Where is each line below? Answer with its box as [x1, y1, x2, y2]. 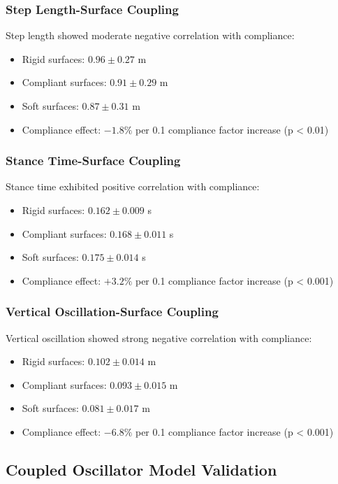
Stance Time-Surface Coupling [6, 152, 181, 169]
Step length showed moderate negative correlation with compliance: [6, 28, 295, 43]
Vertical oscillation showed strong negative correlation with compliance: [6, 330, 312, 345]
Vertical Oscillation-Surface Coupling [6, 303, 219, 320]
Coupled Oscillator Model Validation [6, 458, 277, 480]
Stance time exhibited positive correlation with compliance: [6, 179, 260, 194]
